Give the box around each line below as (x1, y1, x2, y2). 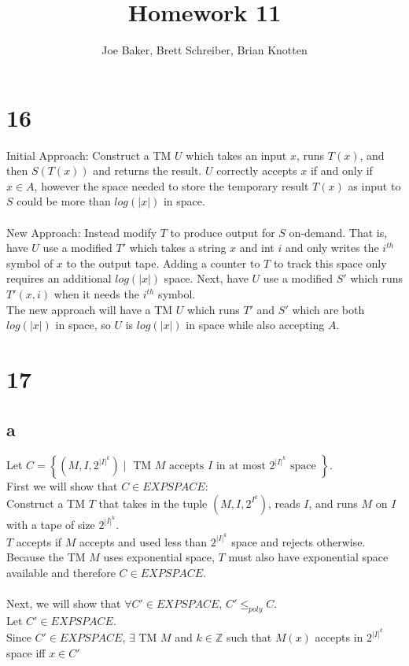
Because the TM (6, 549, 86, 565)
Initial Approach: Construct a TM (6, 146, 171, 163)
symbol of (6, 254, 53, 271)
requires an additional (6, 270, 112, 287)
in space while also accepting (186, 316, 325, 333)
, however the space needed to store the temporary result (34, 177, 309, 194)
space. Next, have (164, 270, 249, 287)
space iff (6, 644, 46, 660)
